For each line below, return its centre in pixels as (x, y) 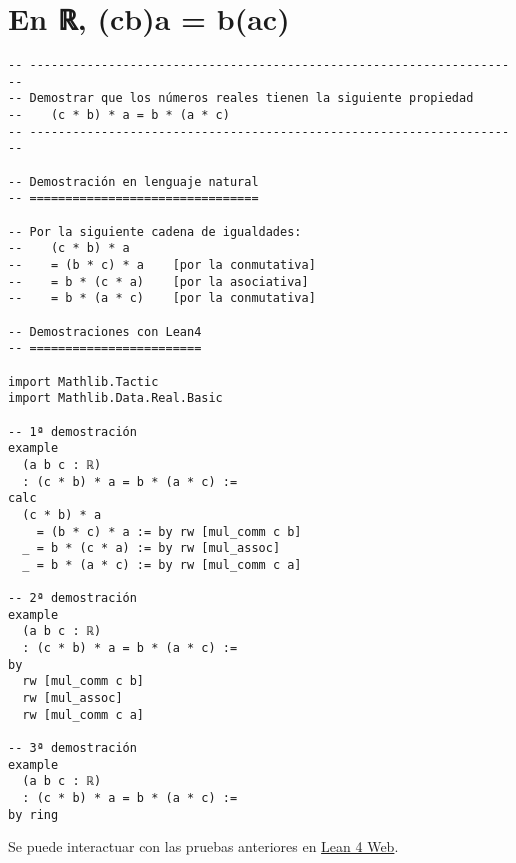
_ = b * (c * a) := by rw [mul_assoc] (151, 548)
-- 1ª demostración (72, 431)
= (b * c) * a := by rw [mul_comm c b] (169, 531)
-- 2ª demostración (72, 598)
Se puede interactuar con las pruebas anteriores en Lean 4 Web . (203, 846)
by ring (33, 814)
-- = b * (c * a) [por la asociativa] (158, 281)
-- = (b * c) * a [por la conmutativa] (162, 265)
